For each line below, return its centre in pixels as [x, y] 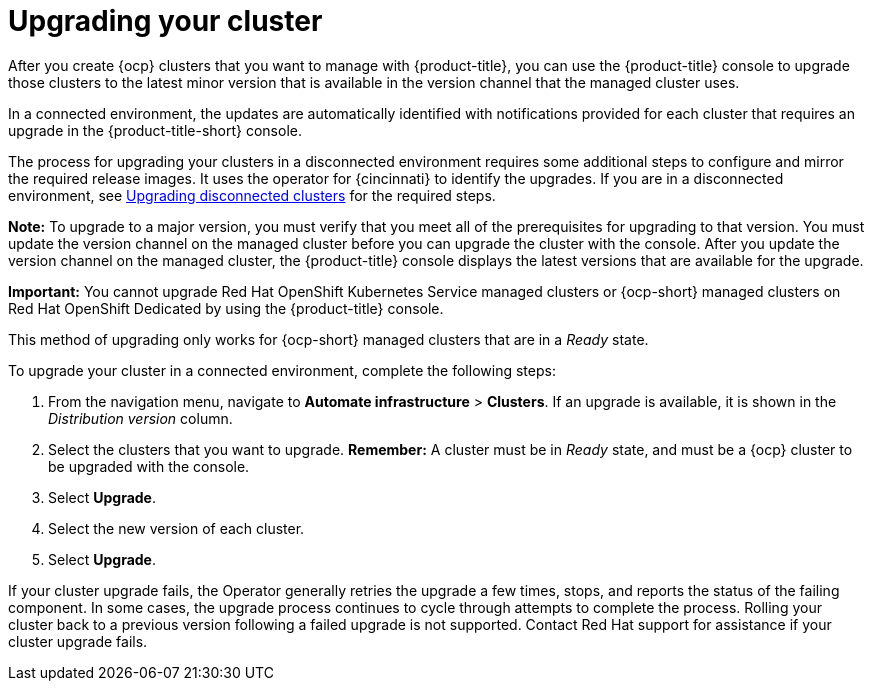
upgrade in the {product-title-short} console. [155, 130]
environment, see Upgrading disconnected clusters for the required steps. [252, 195]
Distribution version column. [140, 418]
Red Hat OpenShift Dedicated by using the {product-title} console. [226, 308]
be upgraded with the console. [149, 466]
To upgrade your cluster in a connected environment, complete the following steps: [282, 370]
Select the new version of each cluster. [176, 528]
